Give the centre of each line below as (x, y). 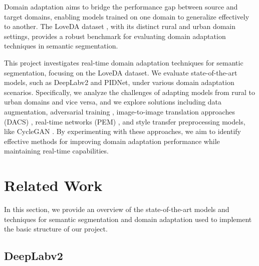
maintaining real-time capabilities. (56, 151)
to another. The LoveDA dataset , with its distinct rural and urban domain (120, 26)
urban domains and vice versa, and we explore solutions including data (113, 102)
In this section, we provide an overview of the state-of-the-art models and (117, 209)
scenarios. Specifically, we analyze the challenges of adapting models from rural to (129, 92)
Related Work (53, 185)
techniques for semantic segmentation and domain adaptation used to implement (128, 219)
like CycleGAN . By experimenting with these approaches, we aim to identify (122, 131)
